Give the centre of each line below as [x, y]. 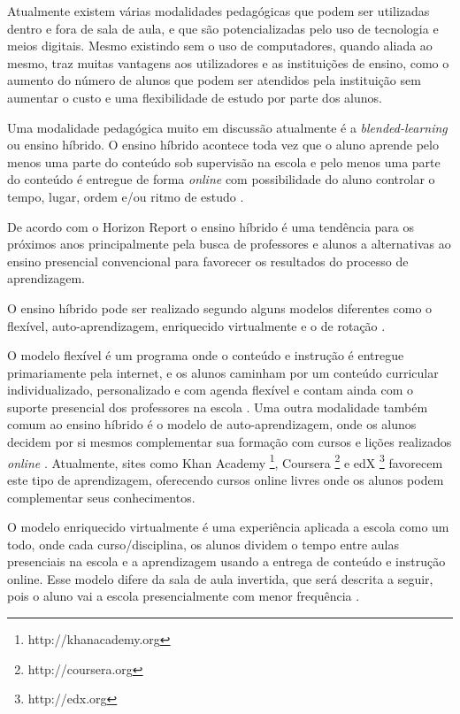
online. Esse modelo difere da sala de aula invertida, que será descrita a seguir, [220, 578]
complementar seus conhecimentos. [101, 497]
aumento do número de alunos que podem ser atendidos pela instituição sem [214, 80]
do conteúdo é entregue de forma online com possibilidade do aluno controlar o [221, 179]
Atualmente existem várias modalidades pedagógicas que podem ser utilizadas [218, 11]
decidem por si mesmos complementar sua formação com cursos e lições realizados [230, 442]
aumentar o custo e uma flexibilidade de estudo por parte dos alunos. [195, 97]
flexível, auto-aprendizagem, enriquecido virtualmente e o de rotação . [196, 325]
